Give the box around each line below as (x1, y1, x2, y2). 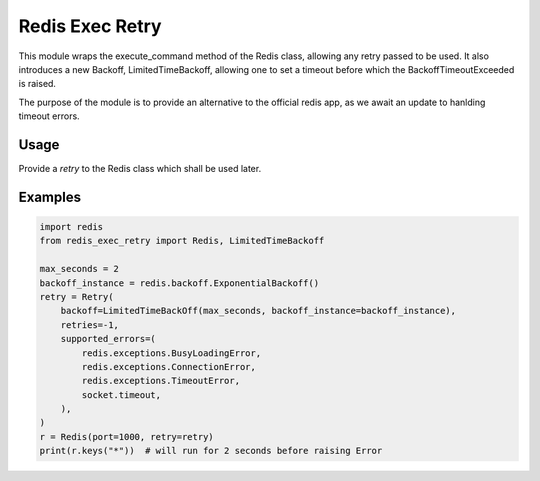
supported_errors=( (60, 333, 157, 345)
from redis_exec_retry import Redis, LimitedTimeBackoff (39, 235, 325, 247)
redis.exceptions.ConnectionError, (81, 361, 257, 372)
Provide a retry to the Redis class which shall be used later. (18, 163, 262, 175)
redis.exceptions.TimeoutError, (81, 375, 240, 387)
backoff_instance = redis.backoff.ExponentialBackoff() (39, 277, 320, 289)
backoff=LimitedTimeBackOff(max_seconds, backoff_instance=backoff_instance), (60, 305, 457, 317)
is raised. (18, 78, 57, 90)
